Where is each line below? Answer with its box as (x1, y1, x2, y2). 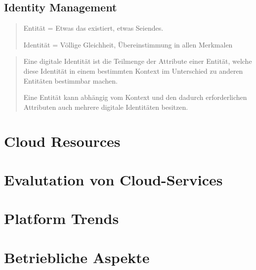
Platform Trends (4, 208, 119, 228)
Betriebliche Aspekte (4, 247, 150, 267)
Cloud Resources (4, 131, 121, 151)
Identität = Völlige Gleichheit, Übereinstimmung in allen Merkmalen (23, 39, 233, 49)
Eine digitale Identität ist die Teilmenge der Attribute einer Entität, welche (23, 56, 252, 66)
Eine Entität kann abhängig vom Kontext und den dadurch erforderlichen (23, 92, 247, 102)
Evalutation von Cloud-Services (4, 169, 223, 189)
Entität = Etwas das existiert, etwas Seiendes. (23, 23, 164, 33)
